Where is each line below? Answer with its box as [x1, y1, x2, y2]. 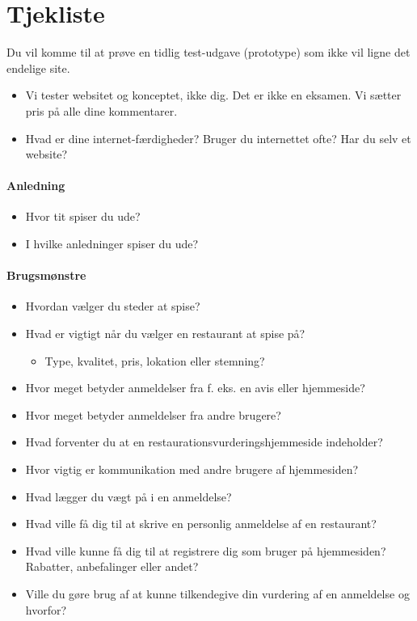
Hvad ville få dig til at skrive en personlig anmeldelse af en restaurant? [25, 515, 377, 532]
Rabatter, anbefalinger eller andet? [25, 558, 199, 575]
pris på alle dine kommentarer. [25, 102, 178, 119]
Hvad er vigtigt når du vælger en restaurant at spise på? [25, 325, 305, 342]
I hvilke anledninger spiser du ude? [25, 235, 199, 252]
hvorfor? [25, 601, 67, 618]
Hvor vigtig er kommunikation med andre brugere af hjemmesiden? [25, 461, 359, 478]
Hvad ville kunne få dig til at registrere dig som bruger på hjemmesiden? [25, 542, 386, 559]
